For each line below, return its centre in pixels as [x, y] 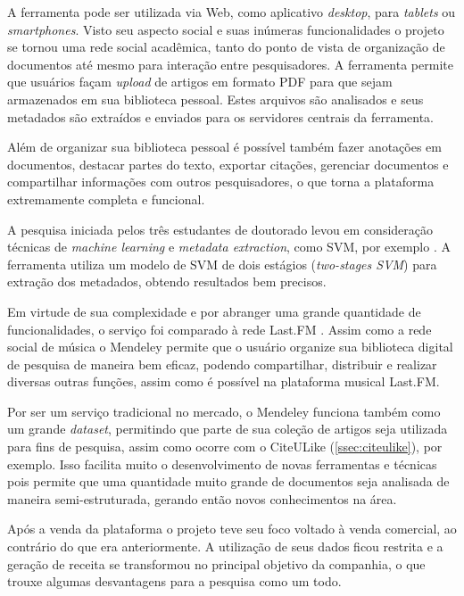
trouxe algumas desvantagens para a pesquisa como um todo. [174, 581]
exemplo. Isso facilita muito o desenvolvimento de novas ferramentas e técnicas [222, 464]
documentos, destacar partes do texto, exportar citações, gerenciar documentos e [228, 164]
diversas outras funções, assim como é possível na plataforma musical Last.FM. [224, 381]
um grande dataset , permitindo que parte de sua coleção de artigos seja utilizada [228, 429]
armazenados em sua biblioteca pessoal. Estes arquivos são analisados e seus [215, 99]
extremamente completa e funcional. [106, 199]
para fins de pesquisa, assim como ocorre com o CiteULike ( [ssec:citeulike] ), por [225, 447]
